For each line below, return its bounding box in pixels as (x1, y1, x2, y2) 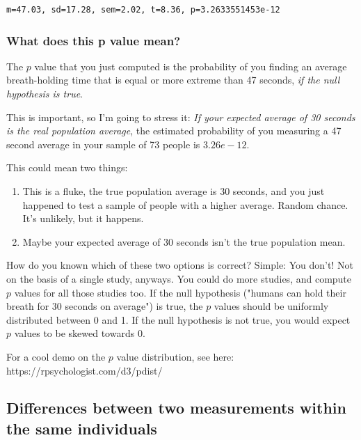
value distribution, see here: (116, 349, 234, 363)
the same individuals (6, 417, 157, 439)
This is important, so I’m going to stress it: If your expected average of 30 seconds (6, 109, 355, 124)
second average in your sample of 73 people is (6, 136, 200, 151)
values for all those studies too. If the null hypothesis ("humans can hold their (14, 285, 346, 299)
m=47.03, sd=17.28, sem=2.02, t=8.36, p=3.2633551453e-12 (6, 5, 280, 15)
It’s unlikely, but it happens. (22, 211, 144, 226)
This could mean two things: (6, 160, 128, 175)
